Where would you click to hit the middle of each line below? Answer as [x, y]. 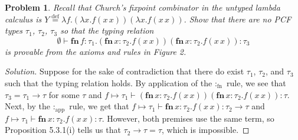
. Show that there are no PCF [238, 19]
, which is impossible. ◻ [206, 130]
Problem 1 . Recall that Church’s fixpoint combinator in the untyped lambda [143, 7]
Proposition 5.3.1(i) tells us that [63, 130]
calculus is [23, 19]
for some [64, 94]
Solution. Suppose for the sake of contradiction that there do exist [125, 71]
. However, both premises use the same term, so [188, 118]
